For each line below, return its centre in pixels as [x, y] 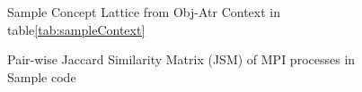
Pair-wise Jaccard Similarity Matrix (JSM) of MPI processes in [181, 59]
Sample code [42, 76]
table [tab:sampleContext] [76, 29]
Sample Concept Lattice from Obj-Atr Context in [144, 12]
